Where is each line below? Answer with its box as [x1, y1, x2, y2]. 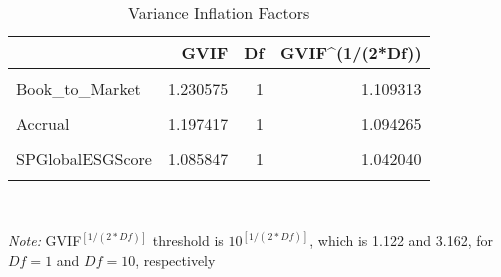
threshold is [152, 230, 224, 251]
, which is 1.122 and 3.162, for [309, 230, 493, 251]
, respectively [135, 249, 216, 270]
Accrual [16, 112, 70, 135]
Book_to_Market [16, 77, 141, 100]
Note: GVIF [8, 230, 82, 251]
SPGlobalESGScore [16, 147, 152, 170]
